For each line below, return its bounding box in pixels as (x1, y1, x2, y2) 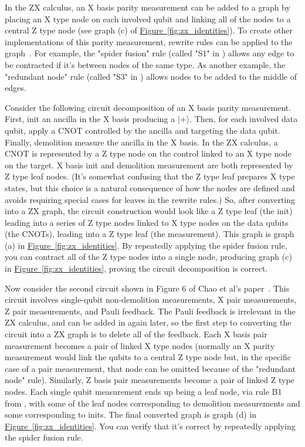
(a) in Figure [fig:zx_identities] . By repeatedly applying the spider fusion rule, (5, 239, 287, 251)
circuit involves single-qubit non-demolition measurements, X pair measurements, (5, 293, 297, 306)
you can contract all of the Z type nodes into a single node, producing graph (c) (5, 250, 292, 263)
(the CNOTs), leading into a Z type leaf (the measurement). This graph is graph (5, 228, 294, 240)
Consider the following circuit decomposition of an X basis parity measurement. (5, 101, 292, 113)
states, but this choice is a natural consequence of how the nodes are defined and (5, 181, 295, 194)
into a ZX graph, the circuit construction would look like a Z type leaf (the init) (5, 205, 293, 217)
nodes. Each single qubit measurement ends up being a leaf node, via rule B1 (5, 385, 282, 397)
